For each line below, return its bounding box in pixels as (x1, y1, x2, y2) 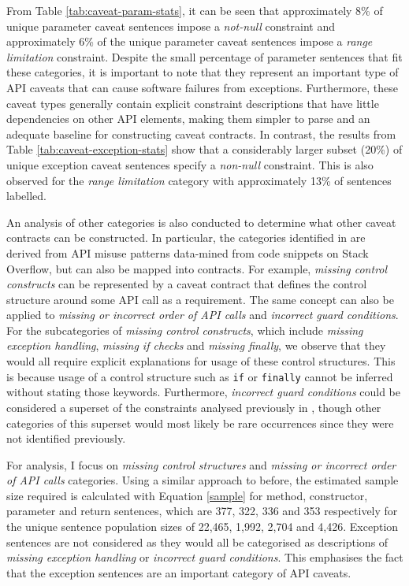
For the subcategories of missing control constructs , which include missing (6, 321, 363, 338)
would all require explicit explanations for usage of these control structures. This (6, 353, 396, 369)
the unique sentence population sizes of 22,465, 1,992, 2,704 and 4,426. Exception (6, 518, 399, 535)
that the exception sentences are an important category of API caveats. (6, 564, 351, 580)
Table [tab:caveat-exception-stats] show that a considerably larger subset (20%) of (6, 141, 403, 158)
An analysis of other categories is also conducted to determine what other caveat (6, 213, 396, 230)
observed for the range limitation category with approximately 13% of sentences (6, 172, 392, 188)
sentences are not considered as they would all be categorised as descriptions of (6, 533, 389, 550)
